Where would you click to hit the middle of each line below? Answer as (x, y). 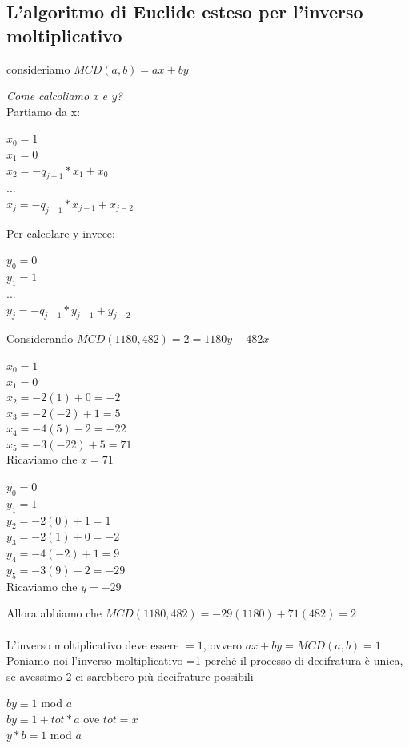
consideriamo (38, 68)
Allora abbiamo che (54, 613)
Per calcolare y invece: (61, 233)
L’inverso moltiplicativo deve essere (93, 644)
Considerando (40, 338)
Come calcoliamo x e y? (64, 96)
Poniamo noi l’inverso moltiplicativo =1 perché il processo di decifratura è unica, (205, 660)
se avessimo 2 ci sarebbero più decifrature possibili (130, 676)
